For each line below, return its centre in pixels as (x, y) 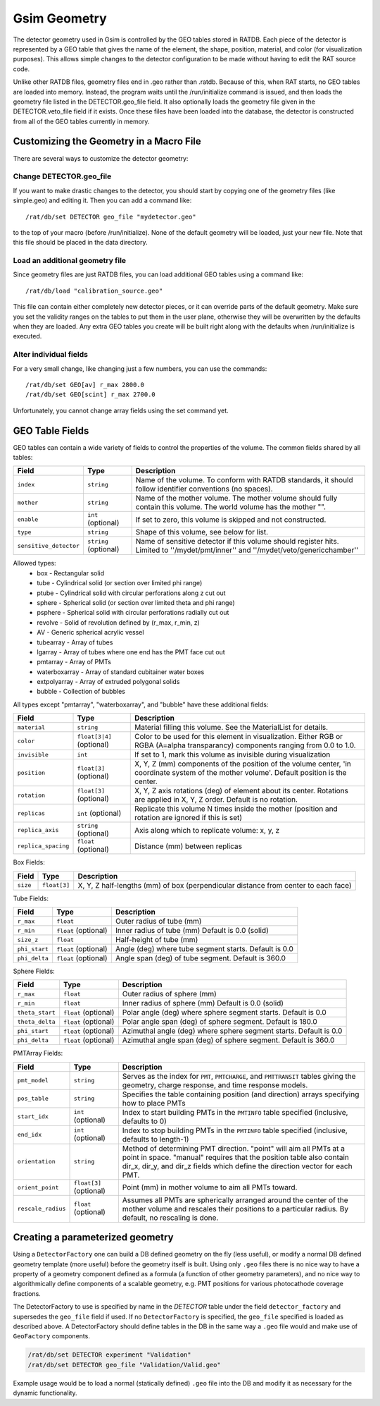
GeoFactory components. (52, 1336)
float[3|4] (94, 736)
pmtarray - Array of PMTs (74, 662)
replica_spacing (43, 846)
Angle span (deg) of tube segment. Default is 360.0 (201, 958)
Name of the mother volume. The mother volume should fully (236, 499)
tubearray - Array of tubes (75, 642)
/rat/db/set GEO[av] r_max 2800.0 (85, 385)
